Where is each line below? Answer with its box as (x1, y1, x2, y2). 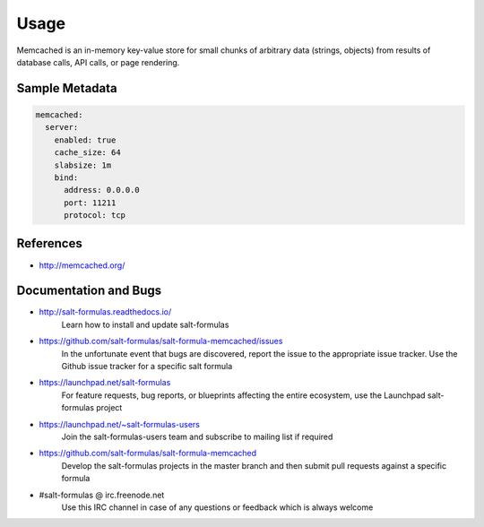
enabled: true (54, 134, 117, 145)
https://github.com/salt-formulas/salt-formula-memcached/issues (39, 336, 283, 347)
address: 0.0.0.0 (64, 185, 141, 195)
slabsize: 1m (54, 160, 112, 170)
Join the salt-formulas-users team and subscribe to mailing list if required (61, 431, 333, 442)
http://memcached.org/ (39, 260, 125, 271)
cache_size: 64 (54, 148, 121, 158)
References (16, 236, 82, 251)
